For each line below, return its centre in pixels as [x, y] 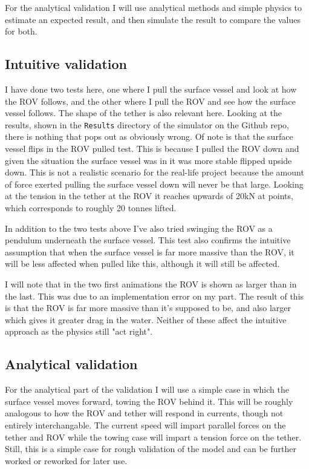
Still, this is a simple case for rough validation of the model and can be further [151, 449]
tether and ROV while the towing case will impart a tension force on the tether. [153, 437]
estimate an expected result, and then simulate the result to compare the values [153, 19]
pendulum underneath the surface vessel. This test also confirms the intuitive [148, 240]
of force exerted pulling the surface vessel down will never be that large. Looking [154, 184]
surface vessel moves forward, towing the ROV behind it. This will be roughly [149, 401]
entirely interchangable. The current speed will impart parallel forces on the [145, 425]
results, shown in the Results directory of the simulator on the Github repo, [147, 124]
